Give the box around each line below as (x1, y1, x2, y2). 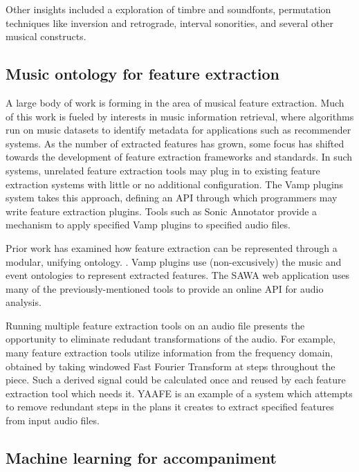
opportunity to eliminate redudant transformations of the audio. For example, (6, 332, 336, 346)
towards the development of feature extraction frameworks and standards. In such (6, 149, 353, 164)
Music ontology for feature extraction (6, 63, 279, 84)
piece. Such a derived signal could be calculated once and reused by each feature (6, 372, 346, 387)
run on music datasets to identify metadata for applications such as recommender (6, 122, 351, 137)
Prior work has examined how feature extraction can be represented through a (6, 240, 338, 255)
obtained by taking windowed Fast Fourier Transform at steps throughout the (6, 358, 335, 373)
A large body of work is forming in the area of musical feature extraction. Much (6, 95, 344, 109)
